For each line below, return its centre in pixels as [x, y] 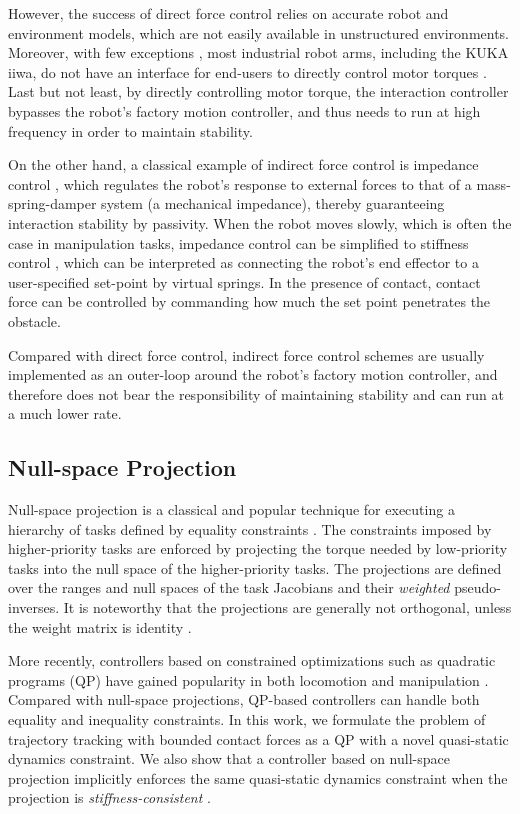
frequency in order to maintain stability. [130, 130]
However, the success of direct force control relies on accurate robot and [228, 13]
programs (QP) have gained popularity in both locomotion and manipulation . [248, 679]
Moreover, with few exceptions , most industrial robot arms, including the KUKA [258, 52]
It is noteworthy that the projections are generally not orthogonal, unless [287, 607]
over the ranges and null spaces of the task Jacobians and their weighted [229, 587]
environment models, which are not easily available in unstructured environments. [259, 32]
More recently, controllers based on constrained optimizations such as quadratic [252, 660]
